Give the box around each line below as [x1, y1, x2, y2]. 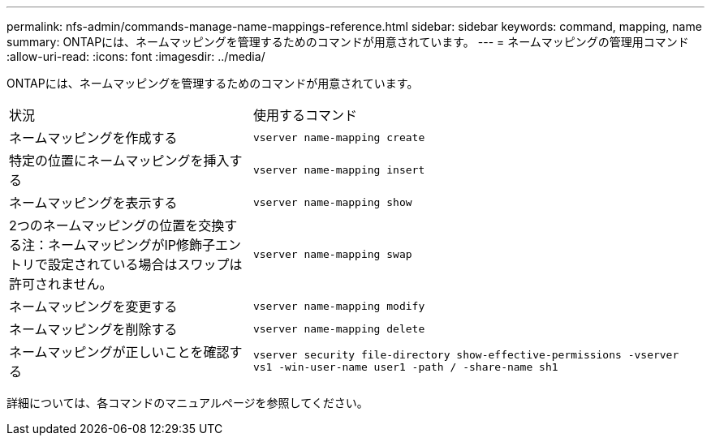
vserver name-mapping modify [252, 299, 425, 312]
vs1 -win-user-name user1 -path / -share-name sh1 [252, 361, 558, 373]
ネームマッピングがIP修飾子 [48, 237, 216, 253]
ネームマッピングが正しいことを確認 [9, 344, 230, 360]
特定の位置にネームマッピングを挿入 [9, 152, 230, 169]
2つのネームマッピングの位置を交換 [9, 217, 225, 234]
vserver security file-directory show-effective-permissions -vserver [252, 349, 679, 361]
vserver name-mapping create [252, 131, 425, 144]
